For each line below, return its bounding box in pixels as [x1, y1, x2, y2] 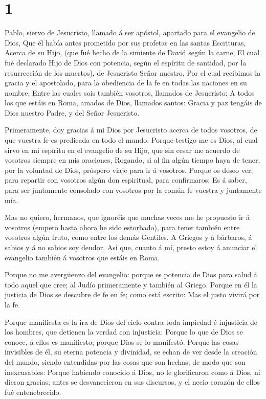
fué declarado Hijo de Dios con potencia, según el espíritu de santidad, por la [5, 57, 247, 68]
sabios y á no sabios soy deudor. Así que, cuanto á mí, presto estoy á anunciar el [5, 242, 257, 252]
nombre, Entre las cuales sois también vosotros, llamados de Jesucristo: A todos [5, 87, 255, 98]
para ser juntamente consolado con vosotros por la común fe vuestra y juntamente [5, 185, 262, 195]
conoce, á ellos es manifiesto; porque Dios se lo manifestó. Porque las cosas [5, 336, 239, 347]
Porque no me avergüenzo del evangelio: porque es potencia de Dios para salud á [5, 269, 257, 280]
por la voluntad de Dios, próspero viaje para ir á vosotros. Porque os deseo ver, [5, 164, 253, 175]
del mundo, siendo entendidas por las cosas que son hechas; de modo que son [5, 356, 246, 367]
